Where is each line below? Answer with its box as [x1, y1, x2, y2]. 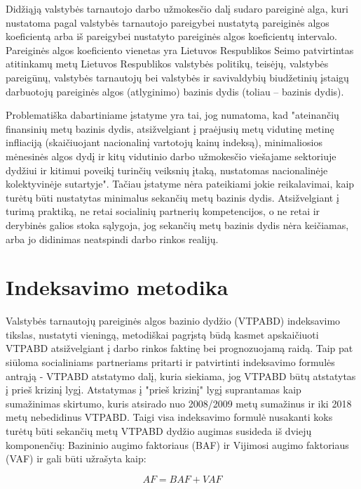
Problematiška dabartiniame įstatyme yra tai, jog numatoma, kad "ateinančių [6, 107, 339, 122]
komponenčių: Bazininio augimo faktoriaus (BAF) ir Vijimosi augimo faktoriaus [6, 437, 349, 452]
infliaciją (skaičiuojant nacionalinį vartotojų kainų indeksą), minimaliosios [6, 135, 322, 150]
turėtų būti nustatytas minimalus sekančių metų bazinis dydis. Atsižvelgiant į [6, 190, 339, 204]
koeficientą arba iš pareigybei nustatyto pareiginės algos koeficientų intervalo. [6, 29, 337, 44]
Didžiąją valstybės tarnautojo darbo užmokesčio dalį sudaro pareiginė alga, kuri [6, 1, 348, 15]
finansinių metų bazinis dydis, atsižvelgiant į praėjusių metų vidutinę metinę [6, 121, 334, 136]
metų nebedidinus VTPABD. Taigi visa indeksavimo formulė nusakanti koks [6, 410, 333, 424]
